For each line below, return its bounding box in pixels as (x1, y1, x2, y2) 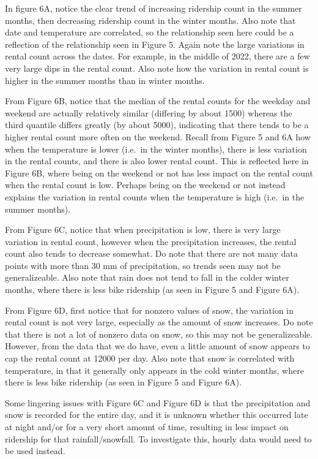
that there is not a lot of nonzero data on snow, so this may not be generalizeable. (5, 327, 313, 340)
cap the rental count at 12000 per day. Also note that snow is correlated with (5, 352, 295, 365)
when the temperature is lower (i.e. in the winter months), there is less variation (5, 142, 307, 155)
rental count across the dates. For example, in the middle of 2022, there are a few (5, 50, 310, 63)
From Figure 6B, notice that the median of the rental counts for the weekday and (5, 94, 311, 107)
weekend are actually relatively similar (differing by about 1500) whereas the (5, 106, 292, 119)
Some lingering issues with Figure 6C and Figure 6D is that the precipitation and (5, 396, 311, 409)
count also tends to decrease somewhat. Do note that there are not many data (5, 247, 298, 260)
